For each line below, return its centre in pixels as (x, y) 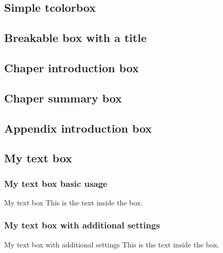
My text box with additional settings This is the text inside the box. (112, 244)
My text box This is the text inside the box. (74, 202)
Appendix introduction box (78, 128)
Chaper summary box (63, 98)
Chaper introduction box (72, 67)
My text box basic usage (56, 183)
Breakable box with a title (75, 38)
